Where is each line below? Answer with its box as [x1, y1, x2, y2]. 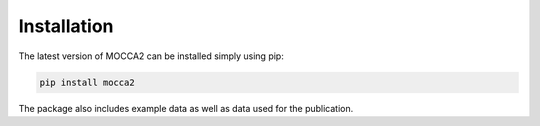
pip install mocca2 [39, 76, 135, 88]
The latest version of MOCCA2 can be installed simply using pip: [18, 50, 284, 62]
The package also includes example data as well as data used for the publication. [18, 102, 354, 114]
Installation [18, 15, 114, 37]
